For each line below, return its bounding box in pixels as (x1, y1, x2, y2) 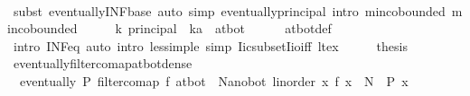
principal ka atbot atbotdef (127, 19, 332, 38)
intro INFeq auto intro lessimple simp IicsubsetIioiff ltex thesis (13, 36, 408, 55)
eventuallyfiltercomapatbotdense (13, 54, 193, 73)
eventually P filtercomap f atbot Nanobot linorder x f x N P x (19, 71, 409, 90)
